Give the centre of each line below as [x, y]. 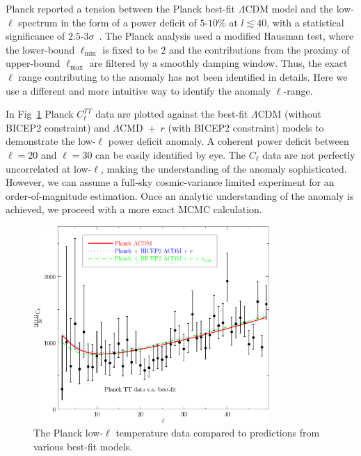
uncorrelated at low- [49, 168]
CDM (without [289, 114]
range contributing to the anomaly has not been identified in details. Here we [183, 76]
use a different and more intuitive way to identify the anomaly [138, 90]
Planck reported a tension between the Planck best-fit [121, 8]
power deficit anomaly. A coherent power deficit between [228, 141]
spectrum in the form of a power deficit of [107, 22]
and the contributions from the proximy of [259, 49]
